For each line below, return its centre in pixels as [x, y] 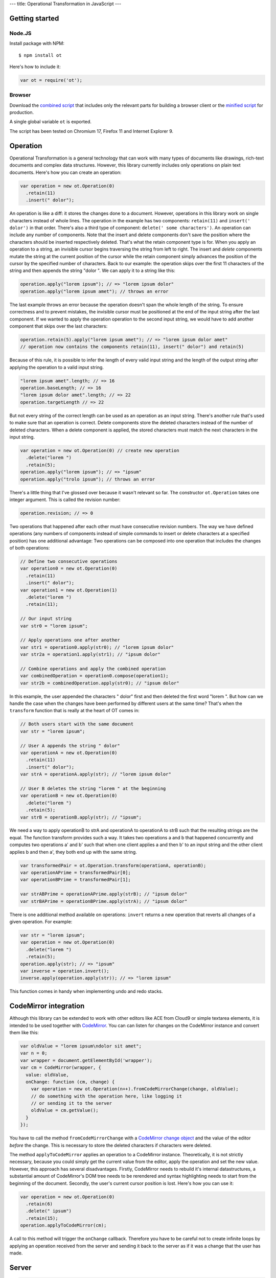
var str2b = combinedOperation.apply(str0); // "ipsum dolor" [100, 683]
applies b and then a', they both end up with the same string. [73, 852]
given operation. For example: [41, 921]
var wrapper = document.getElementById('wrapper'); [86, 1060]
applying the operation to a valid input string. [57, 367]
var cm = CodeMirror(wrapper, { [61, 1068]
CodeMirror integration [47, 1006]
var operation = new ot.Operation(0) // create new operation [100, 450]
